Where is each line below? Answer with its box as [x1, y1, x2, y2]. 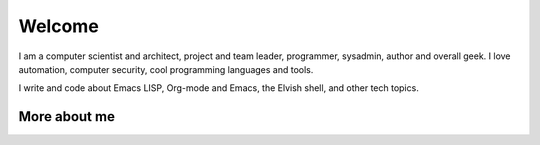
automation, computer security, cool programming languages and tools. [18, 63, 314, 75]
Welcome [18, 15, 99, 37]
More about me [18, 108, 115, 125]
